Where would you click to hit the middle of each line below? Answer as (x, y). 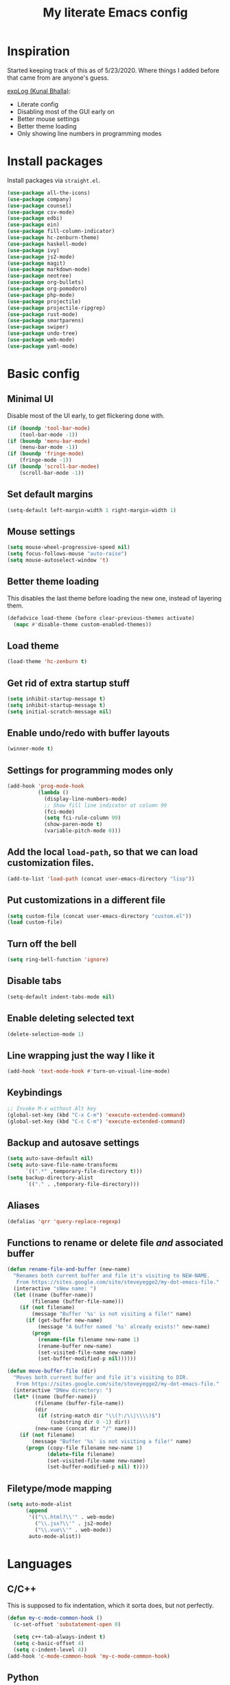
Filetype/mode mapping (59, 1488)
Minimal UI (30, 399)
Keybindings (35, 1093)
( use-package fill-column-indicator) (61, 232)
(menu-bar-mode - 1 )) (49, 447)
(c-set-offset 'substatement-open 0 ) (67, 1625)
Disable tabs (34, 981)
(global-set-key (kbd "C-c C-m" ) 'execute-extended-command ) (96, 1122)
